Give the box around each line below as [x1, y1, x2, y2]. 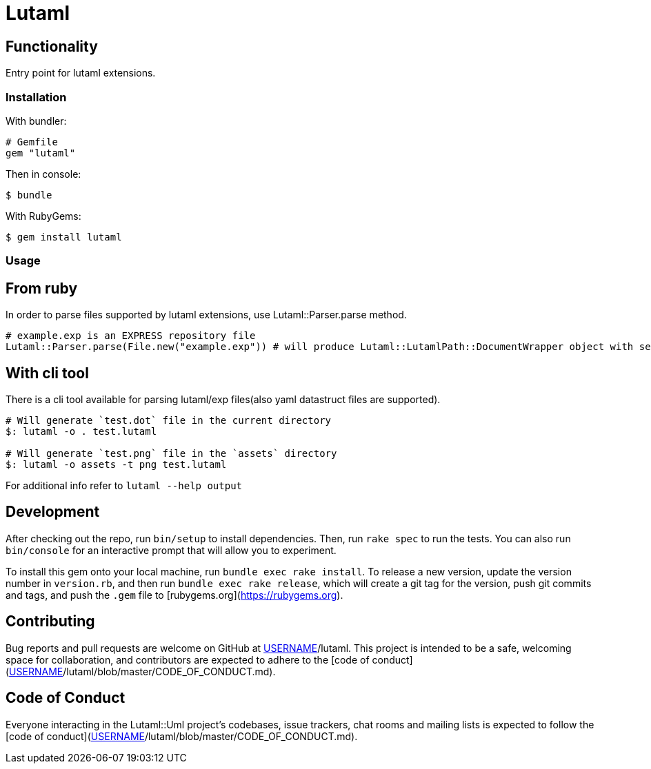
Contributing [6, 613, 95, 630]
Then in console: [6, 167, 81, 180]
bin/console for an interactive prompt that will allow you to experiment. [6, 544, 337, 556]
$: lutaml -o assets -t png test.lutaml [6, 458, 227, 470]
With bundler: [6, 114, 67, 127]
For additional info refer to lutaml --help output [6, 479, 242, 491]
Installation [6, 90, 67, 104]
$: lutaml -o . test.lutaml [6, 425, 157, 437]
